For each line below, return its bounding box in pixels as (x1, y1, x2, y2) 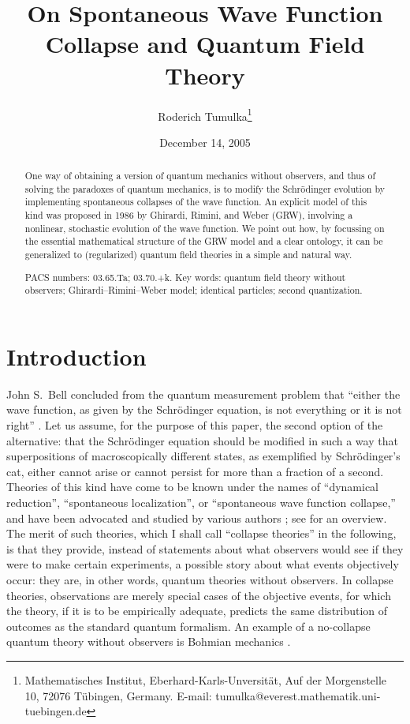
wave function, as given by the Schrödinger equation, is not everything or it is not (6, 401, 402, 418)
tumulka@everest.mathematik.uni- (215, 687, 381, 703)
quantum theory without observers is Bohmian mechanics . (6, 633, 291, 650)
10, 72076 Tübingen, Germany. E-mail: (24, 687, 212, 703)
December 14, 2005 (159, 133, 251, 150)
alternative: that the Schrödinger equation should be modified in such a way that (6, 432, 398, 448)
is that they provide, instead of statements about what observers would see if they (6, 540, 404, 557)
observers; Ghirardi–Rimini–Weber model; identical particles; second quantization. (24, 283, 363, 297)
